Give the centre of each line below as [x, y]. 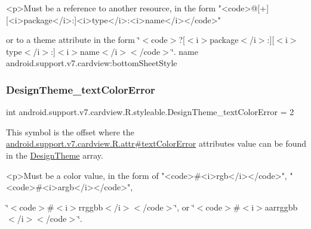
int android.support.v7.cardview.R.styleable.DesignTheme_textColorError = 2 [150, 112]
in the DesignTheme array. [55, 155]
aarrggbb [281, 207]
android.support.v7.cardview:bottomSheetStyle [92, 63]
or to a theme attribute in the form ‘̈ [73, 40]
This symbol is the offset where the [70, 131]
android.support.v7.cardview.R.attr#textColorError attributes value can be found [156, 143]
